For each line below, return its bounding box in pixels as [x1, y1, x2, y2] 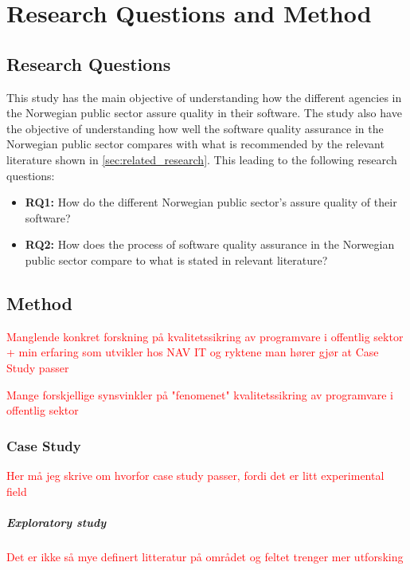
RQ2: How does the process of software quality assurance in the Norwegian [25, 236, 395, 253]
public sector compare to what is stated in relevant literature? [25, 251, 328, 268]
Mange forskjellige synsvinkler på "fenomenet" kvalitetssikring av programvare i [6, 386, 393, 403]
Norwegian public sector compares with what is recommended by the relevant [6, 136, 385, 152]
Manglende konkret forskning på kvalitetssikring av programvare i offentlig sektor [6, 328, 404, 344]
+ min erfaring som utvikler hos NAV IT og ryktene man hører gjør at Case [6, 344, 379, 360]
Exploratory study [6, 513, 107, 530]
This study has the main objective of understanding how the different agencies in [6, 88, 402, 105]
